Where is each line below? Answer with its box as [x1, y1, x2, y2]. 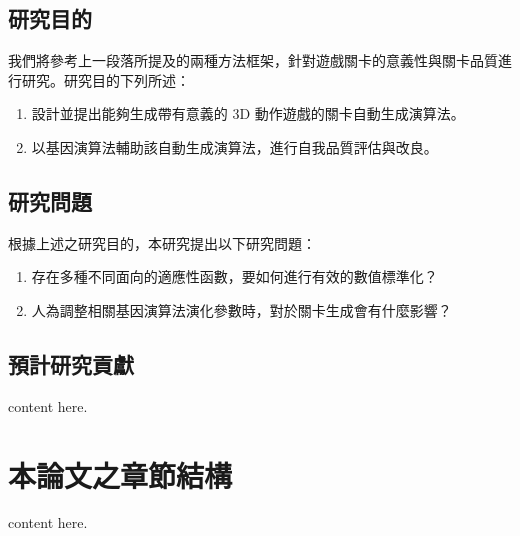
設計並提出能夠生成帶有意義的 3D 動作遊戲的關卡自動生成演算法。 [31, 103, 465, 124]
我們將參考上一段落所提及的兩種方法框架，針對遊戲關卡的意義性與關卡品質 [8, 50, 498, 71]
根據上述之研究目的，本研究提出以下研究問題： [8, 232, 316, 253]
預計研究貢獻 [8, 348, 134, 379]
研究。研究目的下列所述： [21, 69, 190, 90]
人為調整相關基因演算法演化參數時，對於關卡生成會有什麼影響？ [31, 299, 452, 320]
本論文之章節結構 [8, 454, 233, 495]
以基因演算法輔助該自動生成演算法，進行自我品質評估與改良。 [31, 136, 438, 157]
